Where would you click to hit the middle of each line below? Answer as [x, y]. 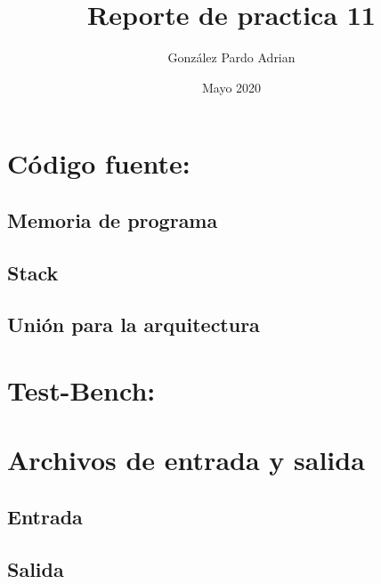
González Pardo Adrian [231, 57]
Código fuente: [99, 163]
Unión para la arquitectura [134, 324]
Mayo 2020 [231, 87]
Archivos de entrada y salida [186, 460]
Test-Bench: [81, 390]
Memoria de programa [113, 219]
